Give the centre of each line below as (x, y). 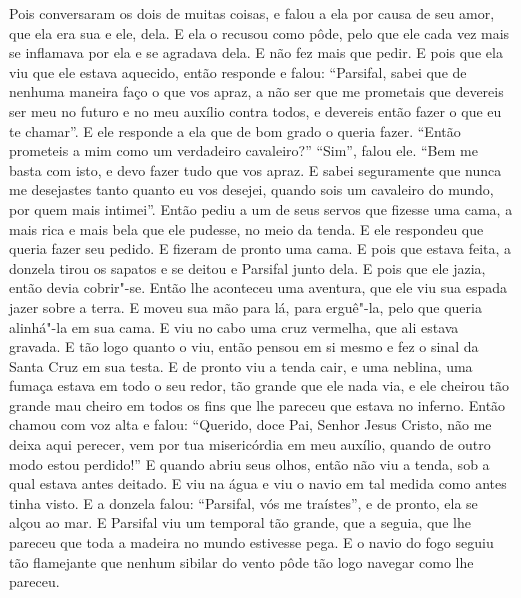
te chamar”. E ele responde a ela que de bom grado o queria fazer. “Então (235, 130)
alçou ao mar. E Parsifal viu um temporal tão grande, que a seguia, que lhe (240, 522)
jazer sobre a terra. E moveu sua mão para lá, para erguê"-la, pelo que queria (245, 306)
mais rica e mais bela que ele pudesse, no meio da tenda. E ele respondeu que (246, 228)
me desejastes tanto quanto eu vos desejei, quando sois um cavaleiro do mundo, (251, 189)
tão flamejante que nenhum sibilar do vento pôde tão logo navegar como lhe (241, 561)
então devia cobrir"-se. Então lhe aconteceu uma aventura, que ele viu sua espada (258, 287)
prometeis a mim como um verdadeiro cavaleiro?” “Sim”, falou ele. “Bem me (243, 150)
